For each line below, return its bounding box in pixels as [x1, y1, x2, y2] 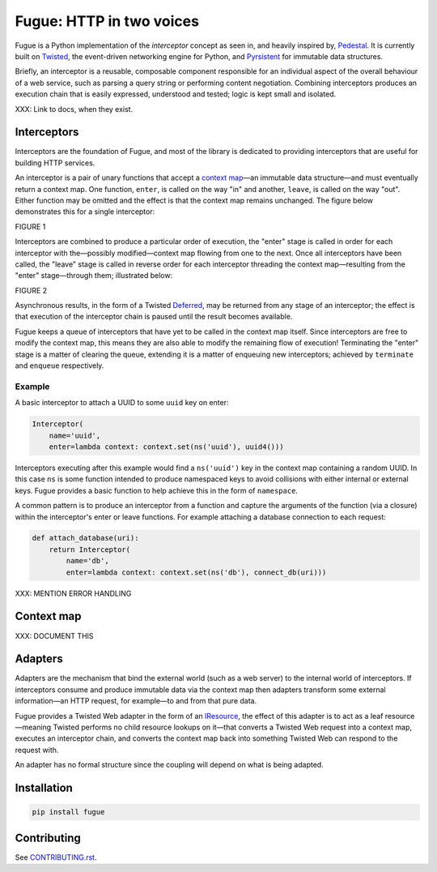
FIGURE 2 [15, 285, 48, 295]
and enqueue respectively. [15, 361, 104, 370]
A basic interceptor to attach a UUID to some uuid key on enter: [15, 398, 229, 408]
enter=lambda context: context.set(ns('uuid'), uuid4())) [49, 442, 284, 451]
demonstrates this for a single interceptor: [15, 207, 155, 216]
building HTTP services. [15, 158, 95, 168]
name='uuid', [49, 430, 101, 440]
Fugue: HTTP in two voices [15, 12, 200, 30]
